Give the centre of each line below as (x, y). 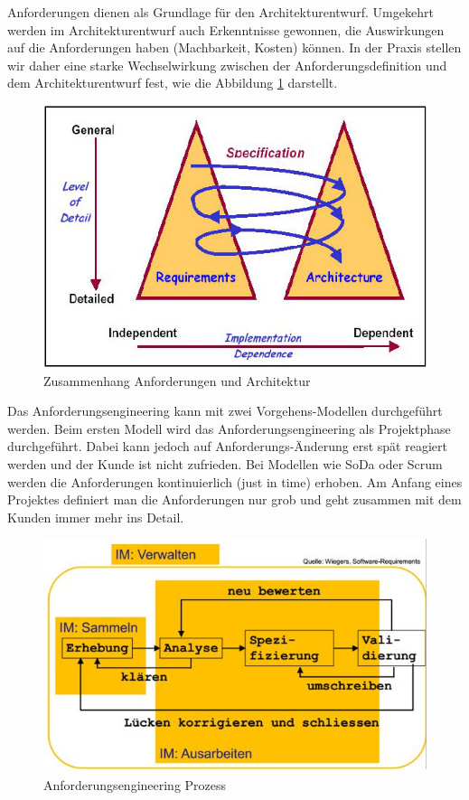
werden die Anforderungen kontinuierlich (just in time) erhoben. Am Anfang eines (235, 481)
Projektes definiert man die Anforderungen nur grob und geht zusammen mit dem (234, 499)
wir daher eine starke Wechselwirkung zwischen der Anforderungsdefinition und (227, 65)
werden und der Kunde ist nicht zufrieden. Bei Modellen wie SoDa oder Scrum (225, 463)
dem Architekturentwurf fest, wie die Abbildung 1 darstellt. (173, 83)
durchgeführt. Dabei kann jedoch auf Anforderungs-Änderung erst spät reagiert (227, 446)
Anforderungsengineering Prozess (135, 784)
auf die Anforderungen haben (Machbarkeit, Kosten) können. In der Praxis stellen (234, 47)
